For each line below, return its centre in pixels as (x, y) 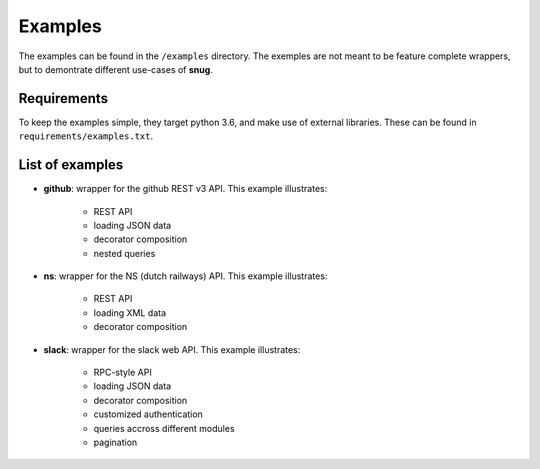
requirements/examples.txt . (86, 136)
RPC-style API (122, 372)
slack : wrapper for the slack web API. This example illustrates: (172, 349)
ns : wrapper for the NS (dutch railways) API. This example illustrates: (185, 276)
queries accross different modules (164, 428)
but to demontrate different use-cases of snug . (116, 69)
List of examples (71, 165)
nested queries (124, 253)
